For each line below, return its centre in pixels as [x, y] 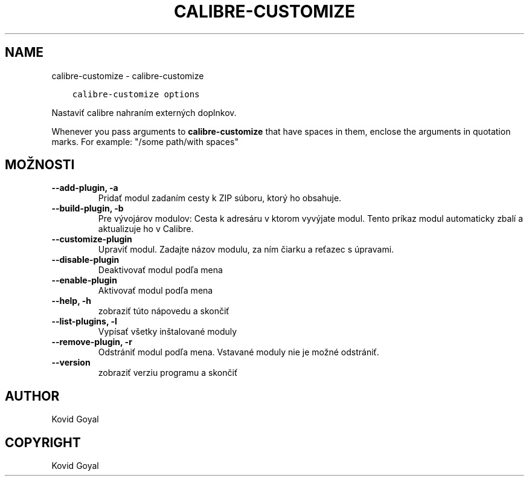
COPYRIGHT [43, 442]
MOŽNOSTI [40, 165]
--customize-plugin [92, 239]
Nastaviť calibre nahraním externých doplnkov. [144, 112]
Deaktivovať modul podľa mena [160, 270]
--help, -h [71, 301]
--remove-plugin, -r [92, 342]
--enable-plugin [84, 280]
